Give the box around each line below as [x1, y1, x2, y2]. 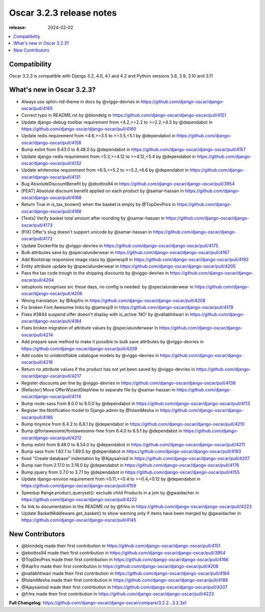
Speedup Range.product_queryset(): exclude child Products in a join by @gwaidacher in [21, 489, 200, 495]
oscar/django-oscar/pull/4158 [21, 140, 81, 146]
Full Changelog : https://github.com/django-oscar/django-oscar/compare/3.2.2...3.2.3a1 [9, 600, 186, 606]
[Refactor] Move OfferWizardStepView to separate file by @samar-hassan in [21, 386, 176, 392]
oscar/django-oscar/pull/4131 [21, 174, 81, 180]
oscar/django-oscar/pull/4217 [21, 373, 81, 379]
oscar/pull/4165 [21, 105, 53, 111]
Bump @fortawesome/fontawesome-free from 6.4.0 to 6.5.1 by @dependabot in [21, 428, 183, 434]
